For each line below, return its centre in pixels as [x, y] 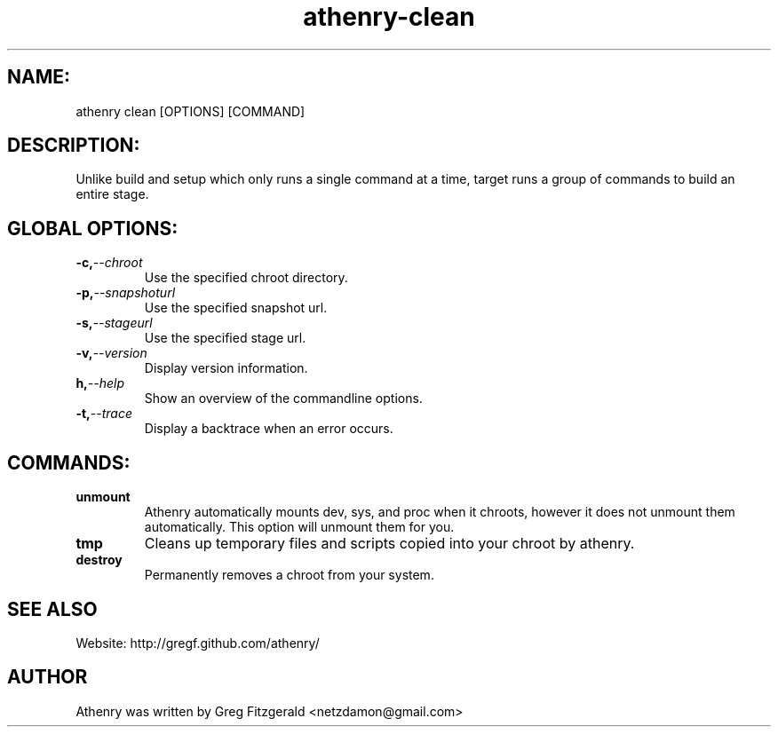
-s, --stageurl [114, 323]
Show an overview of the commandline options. [283, 399]
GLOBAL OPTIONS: [93, 228]
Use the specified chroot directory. [246, 278]
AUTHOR [48, 677]
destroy [99, 560]
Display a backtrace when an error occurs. [269, 429]
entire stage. [112, 194]
